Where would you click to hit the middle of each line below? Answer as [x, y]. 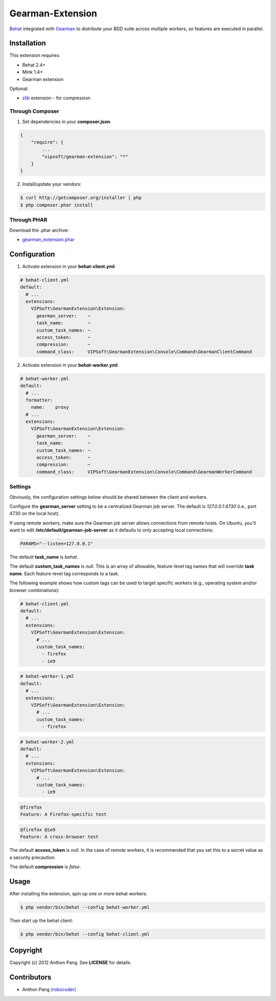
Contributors [30, 977]
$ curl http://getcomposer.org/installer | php [81, 198]
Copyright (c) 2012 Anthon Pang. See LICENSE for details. [71, 963]
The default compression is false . [45, 867]
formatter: [39, 400]
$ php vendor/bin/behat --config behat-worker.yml [85, 907]
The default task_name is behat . [44, 557]
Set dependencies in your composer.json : [67, 121]
